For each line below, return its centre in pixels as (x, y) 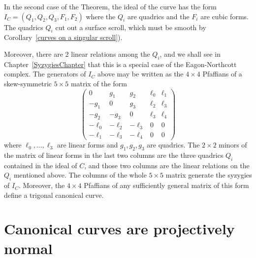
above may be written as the (140, 74)
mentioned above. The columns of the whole (80, 175)
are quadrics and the (158, 16)
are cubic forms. (224, 16)
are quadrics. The (173, 145)
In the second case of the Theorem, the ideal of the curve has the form (110, 6)
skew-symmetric (28, 83)
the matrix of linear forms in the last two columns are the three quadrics (114, 155)
